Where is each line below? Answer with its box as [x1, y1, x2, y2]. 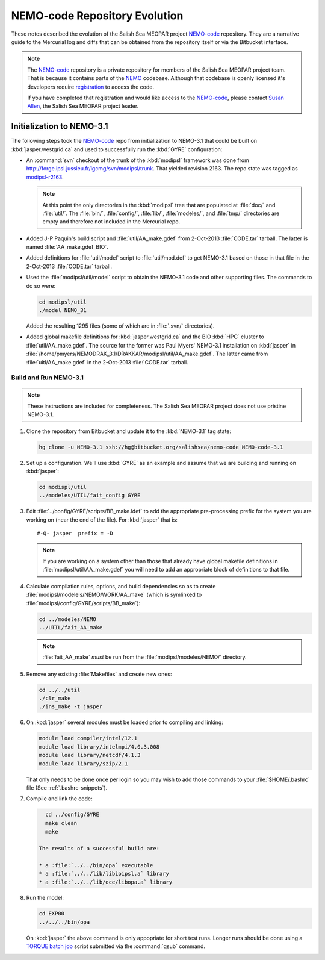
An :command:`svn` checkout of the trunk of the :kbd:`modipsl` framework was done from [26, 157, 249, 164]
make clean [45, 820, 78, 826]
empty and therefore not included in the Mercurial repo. [42, 218, 181, 225]
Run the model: [26, 894, 64, 902]
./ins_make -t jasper [39, 703, 103, 710]
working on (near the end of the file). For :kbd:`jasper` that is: [26, 516, 178, 523]
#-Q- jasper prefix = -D [37, 530, 114, 537]
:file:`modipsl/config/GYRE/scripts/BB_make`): [26, 599, 141, 606]
